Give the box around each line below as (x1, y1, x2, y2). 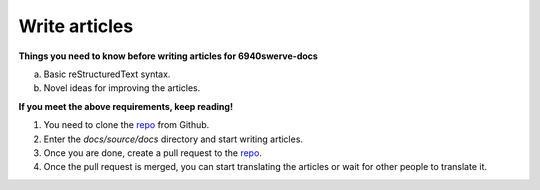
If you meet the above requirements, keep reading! (18, 100, 234, 112)
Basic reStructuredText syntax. (43, 68, 171, 80)
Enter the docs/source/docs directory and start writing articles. (43, 133, 304, 145)
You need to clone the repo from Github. (43, 119, 210, 131)
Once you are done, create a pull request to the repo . (43, 146, 262, 159)
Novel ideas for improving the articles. (43, 82, 201, 94)
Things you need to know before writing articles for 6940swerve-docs (18, 50, 319, 62)
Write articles (18, 15, 134, 37)
